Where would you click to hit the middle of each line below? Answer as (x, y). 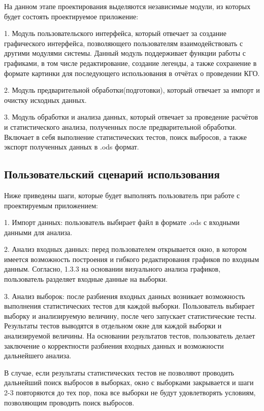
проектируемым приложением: (51, 205)
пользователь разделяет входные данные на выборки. (86, 279)
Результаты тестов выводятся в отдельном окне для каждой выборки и (113, 326)
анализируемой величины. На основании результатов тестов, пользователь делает (130, 336)
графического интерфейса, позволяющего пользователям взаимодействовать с (124, 43)
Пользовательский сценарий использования (112, 174)
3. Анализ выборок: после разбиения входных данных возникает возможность (125, 296)
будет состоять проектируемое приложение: (71, 16)
